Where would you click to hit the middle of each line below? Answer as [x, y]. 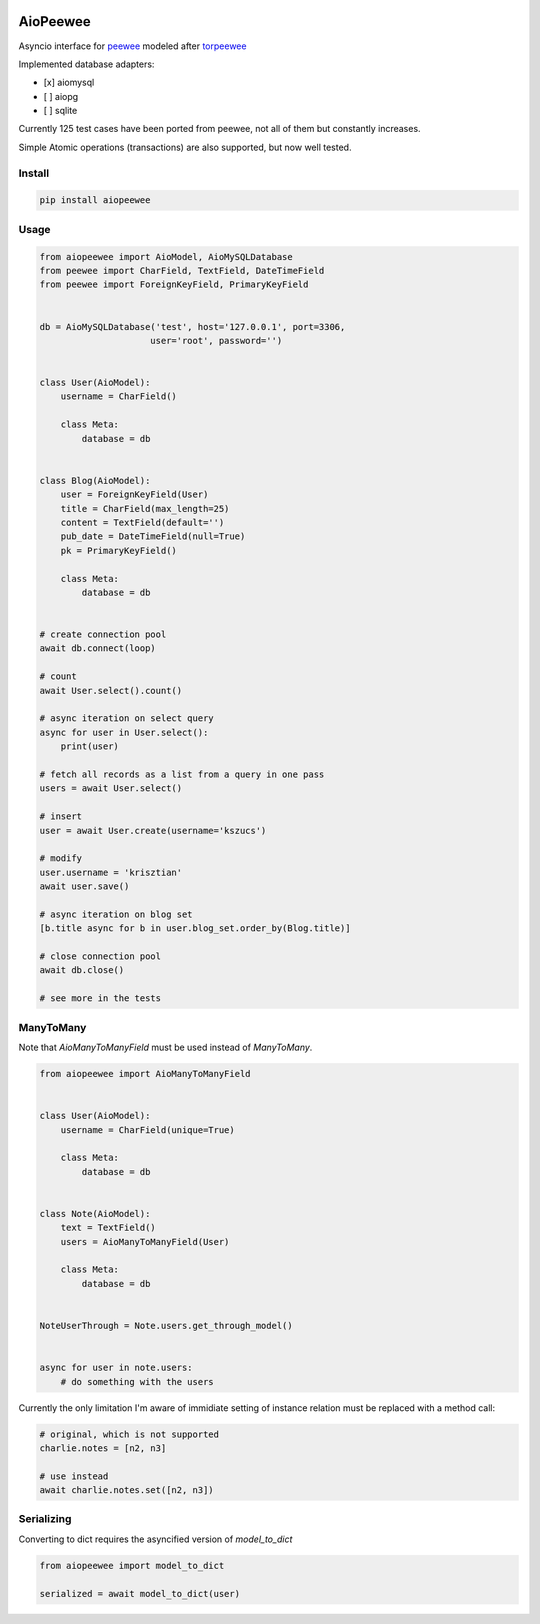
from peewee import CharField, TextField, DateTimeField [182, 270]
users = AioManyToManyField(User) [145, 1241]
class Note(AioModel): [95, 1213]
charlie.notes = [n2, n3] [103, 1448]
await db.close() [82, 970]
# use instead [74, 1476]
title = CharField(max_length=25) [145, 508]
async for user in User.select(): [124, 732]
